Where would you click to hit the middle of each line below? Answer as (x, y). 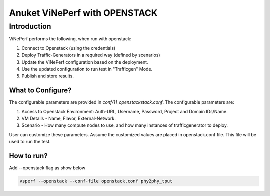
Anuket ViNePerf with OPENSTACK (83, 13)
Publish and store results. (48, 76)
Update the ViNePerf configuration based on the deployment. (85, 62)
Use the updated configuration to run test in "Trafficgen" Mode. (87, 69)
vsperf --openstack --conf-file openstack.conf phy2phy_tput (96, 181)
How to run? (28, 156)
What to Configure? (40, 91)
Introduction (30, 26)
